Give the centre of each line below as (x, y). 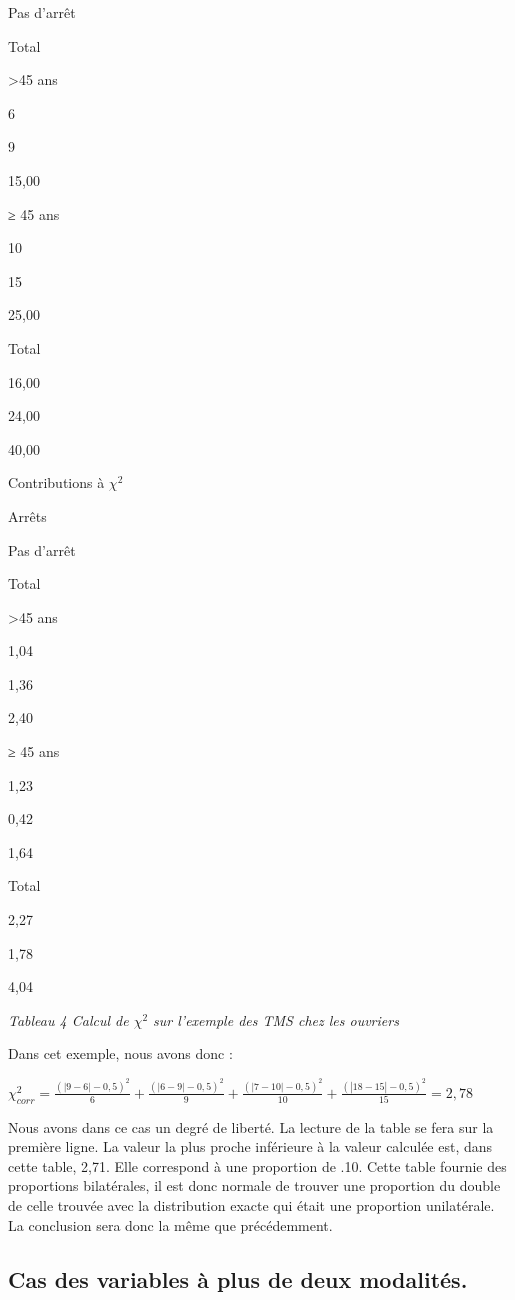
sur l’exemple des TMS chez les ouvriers (276, 1019)
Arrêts (27, 515)
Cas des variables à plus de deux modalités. (238, 1278)
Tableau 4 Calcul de (68, 1019)
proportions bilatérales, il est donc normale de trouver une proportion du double (254, 1185)
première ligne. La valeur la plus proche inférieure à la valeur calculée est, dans (250, 1146)
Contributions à (56, 482)
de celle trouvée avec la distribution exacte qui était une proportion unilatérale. (251, 1205)
